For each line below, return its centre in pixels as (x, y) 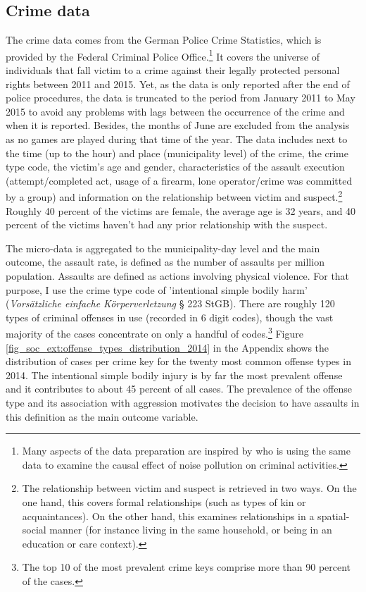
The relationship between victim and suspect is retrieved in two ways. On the (189, 488)
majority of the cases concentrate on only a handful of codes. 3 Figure (154, 333)
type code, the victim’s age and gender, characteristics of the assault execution (175, 167)
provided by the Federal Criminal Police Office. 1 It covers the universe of (163, 55)
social (34, 530)
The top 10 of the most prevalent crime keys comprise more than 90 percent (187, 567)
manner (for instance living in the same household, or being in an (191, 530)
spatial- (334, 516)
